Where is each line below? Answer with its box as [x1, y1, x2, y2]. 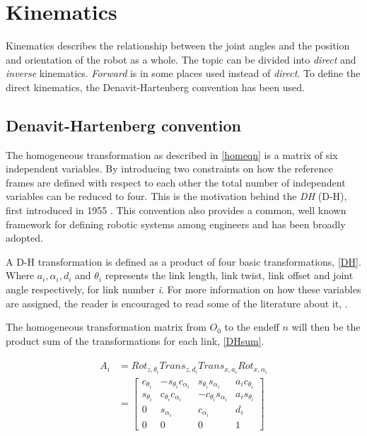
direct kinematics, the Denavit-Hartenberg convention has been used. [6, 79, 305, 94]
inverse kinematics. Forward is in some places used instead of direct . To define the [6, 66, 361, 81]
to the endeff [224, 319, 279, 334]
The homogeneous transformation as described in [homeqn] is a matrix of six [6, 147, 338, 162]
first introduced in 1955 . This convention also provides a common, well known [6, 203, 346, 218]
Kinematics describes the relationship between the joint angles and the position [6, 38, 350, 53]
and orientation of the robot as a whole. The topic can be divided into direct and [6, 52, 356, 66]
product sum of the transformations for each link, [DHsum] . [6, 333, 264, 348]
